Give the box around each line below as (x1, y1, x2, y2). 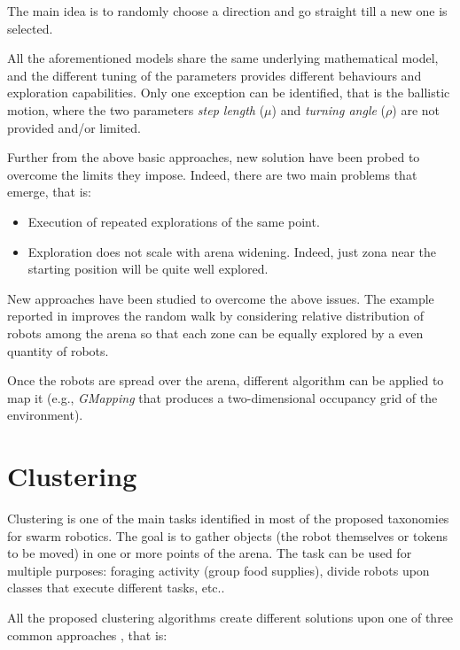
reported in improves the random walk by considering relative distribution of (7, 306, 424, 325)
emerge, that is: (7, 182, 91, 201)
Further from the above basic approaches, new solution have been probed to (7, 148, 420, 166)
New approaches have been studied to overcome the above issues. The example (7, 289, 434, 307)
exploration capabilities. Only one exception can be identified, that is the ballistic (7, 83, 450, 102)
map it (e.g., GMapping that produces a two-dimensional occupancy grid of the (7, 388, 438, 406)
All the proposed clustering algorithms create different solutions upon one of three (7, 607, 454, 626)
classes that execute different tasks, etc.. (7, 578, 225, 597)
